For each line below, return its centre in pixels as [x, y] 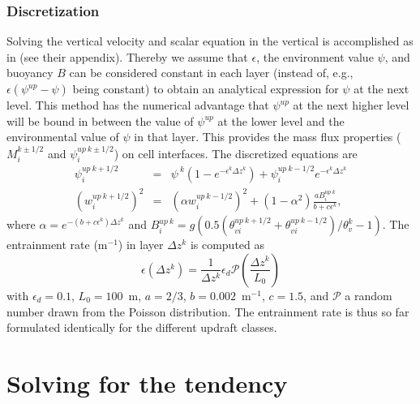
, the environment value [315, 56]
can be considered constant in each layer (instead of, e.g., [211, 73]
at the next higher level [351, 105]
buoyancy [30, 73]
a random [369, 295]
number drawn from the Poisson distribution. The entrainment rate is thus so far [208, 311]
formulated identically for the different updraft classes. [142, 327]
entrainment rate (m [57, 245]
